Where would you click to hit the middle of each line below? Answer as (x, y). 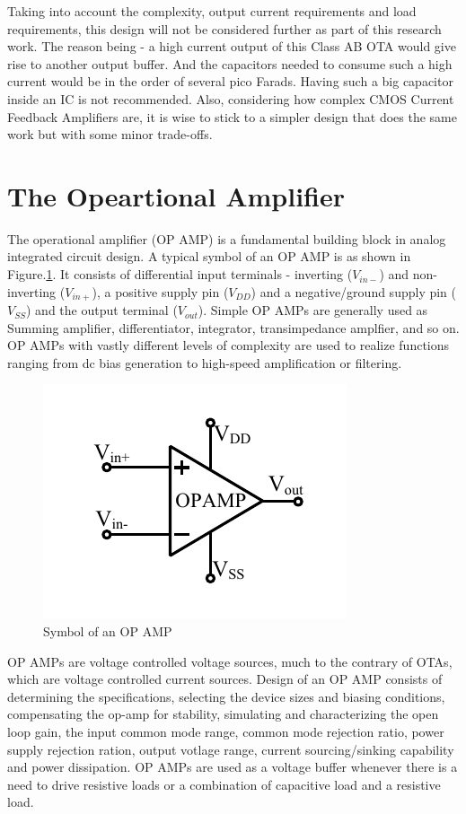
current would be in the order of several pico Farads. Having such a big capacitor (230, 81)
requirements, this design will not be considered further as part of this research (224, 28)
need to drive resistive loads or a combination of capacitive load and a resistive (224, 784)
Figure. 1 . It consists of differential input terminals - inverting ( (180, 274)
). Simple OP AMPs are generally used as (313, 310)
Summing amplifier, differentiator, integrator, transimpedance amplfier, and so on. (233, 327)
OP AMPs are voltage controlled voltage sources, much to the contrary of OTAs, (230, 661)
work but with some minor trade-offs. (110, 134)
